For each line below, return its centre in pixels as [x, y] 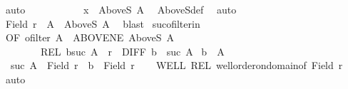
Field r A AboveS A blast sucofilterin [103, 23]
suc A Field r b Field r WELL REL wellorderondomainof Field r [176, 65]
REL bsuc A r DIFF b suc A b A [132, 51]
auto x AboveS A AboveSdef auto [121, 9]
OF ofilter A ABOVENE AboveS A [90, 37]
